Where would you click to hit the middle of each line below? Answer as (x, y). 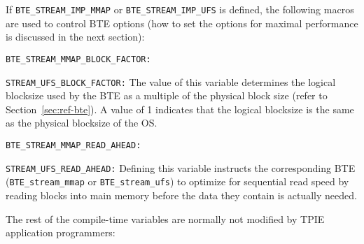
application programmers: (61, 232)
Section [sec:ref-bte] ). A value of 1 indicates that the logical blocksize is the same (180, 109)
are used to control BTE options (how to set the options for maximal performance (182, 23)
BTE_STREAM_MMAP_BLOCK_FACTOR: (78, 59)
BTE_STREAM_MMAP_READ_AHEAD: (73, 145)
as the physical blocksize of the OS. (82, 123)
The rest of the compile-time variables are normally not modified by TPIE (165, 218)
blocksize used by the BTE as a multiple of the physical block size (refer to (167, 95)
